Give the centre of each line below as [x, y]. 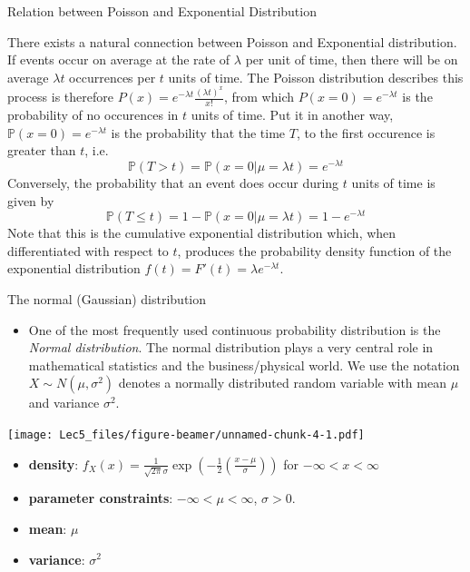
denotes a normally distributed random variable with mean [282, 383]
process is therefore [60, 97]
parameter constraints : [101, 498]
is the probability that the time [198, 132]
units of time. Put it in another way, [292, 115]
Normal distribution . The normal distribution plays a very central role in [231, 347]
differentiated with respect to [88, 250]
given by [31, 200]
